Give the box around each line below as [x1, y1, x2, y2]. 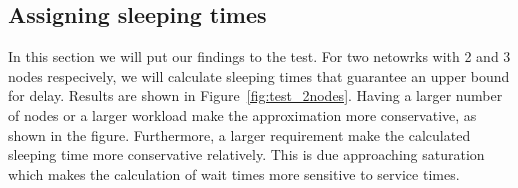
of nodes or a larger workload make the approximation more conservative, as [8, 104, 477, 125]
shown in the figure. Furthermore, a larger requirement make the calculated [8, 124, 471, 145]
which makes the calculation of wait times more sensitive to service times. [8, 163, 460, 184]
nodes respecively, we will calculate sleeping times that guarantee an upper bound [8, 65, 510, 86]
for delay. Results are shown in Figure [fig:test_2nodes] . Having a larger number [8, 85, 503, 106]
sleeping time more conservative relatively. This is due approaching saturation [8, 144, 485, 165]
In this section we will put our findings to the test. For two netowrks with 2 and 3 [8, 46, 511, 67]
